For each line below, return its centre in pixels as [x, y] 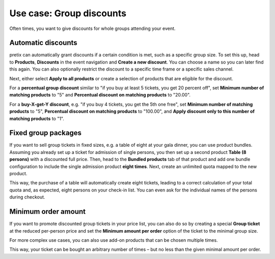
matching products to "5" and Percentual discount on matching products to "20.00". [100, 95]
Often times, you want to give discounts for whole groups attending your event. [92, 28]
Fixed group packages [45, 133]
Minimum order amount [48, 212]
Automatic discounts [43, 43]
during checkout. [27, 197]
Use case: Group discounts [68, 13]
